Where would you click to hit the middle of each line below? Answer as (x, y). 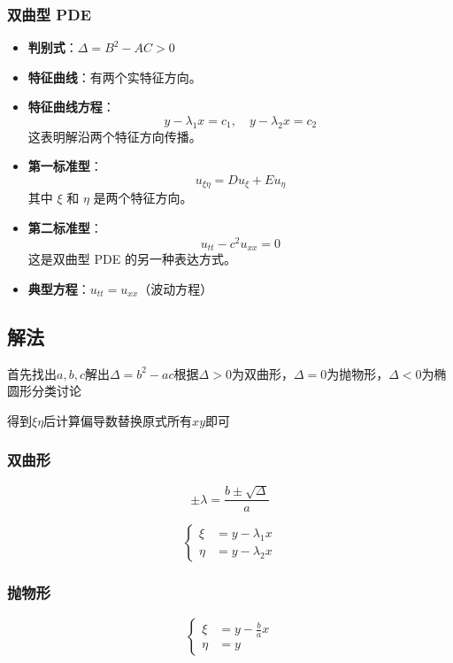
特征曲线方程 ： (71, 107)
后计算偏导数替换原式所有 (118, 420)
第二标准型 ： (65, 228)
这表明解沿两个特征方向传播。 (115, 136)
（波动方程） (176, 288)
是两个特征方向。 (143, 198)
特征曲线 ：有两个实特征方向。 (115, 77)
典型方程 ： (59, 288)
